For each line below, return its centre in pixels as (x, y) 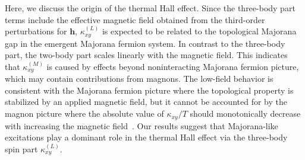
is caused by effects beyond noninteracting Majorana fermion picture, (173, 66)
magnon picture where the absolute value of (84, 113)
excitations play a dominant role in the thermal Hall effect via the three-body (146, 137)
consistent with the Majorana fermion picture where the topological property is (149, 90)
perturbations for (36, 31)
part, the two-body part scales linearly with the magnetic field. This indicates (146, 55)
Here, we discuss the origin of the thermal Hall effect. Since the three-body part (150, 8)
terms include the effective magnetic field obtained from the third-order (135, 19)
